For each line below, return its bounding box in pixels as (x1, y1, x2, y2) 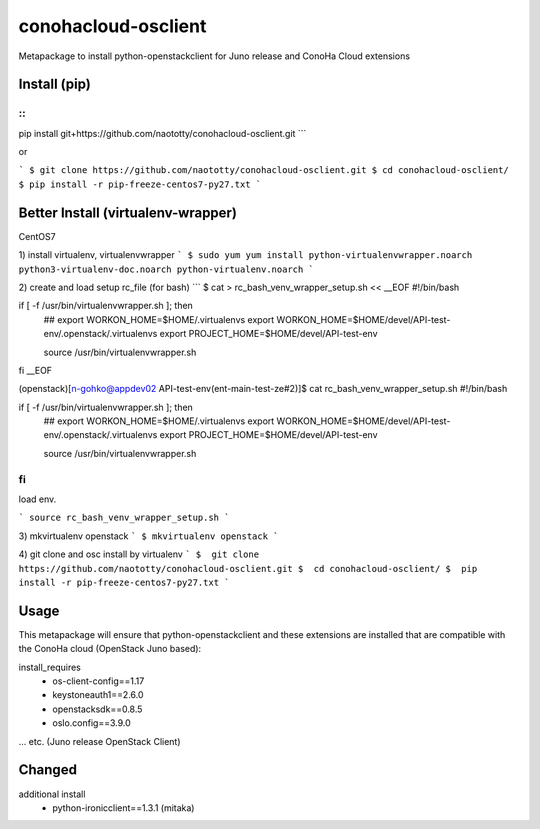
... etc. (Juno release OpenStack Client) (18, 735, 181, 747)
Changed (18, 761, 77, 779)
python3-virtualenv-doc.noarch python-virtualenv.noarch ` (18, 263, 315, 275)
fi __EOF (18, 364, 53, 376)
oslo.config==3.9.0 (52, 717, 132, 729)
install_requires (18, 661, 82, 673)
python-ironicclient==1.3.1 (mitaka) (52, 801, 195, 814)
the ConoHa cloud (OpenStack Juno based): (18, 643, 202, 655)
